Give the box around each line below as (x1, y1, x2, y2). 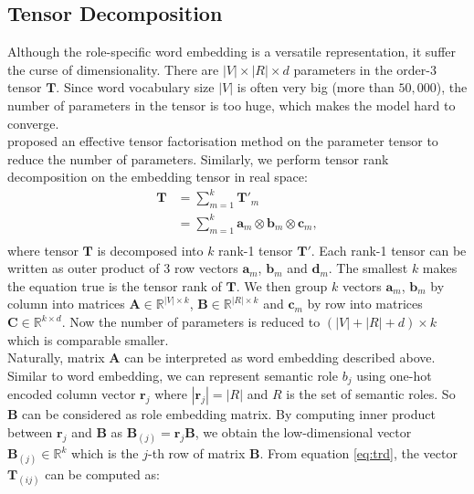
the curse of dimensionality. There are (7, 59, 219, 79)
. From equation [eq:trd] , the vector (259, 444, 458, 463)
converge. (7, 113, 59, 132)
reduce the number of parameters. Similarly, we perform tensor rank (7, 149, 389, 168)
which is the (71, 444, 139, 463)
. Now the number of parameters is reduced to (61, 312, 321, 331)
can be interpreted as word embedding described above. (124, 348, 436, 367)
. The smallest (328, 258, 408, 278)
